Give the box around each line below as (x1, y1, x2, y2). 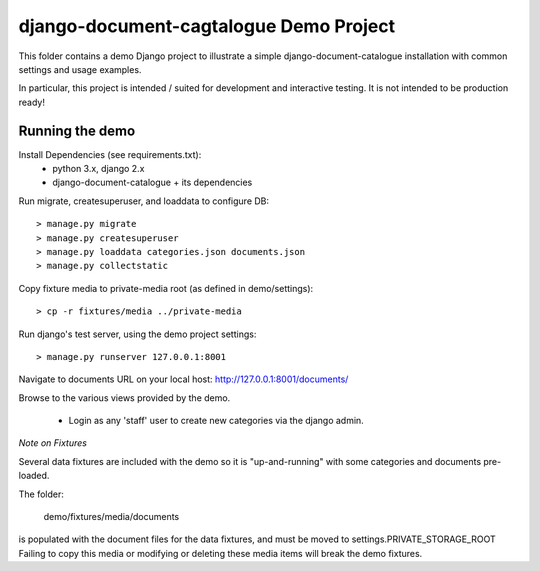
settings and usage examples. (18, 63, 142, 75)
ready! (18, 96, 45, 108)
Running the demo (18, 122, 136, 139)
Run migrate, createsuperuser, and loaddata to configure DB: (18, 195, 270, 207)
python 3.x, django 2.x (52, 163, 145, 175)
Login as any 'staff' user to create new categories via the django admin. (68, 415, 364, 427)
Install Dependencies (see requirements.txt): (18, 148, 202, 160)
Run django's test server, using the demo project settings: (18, 328, 257, 340)
